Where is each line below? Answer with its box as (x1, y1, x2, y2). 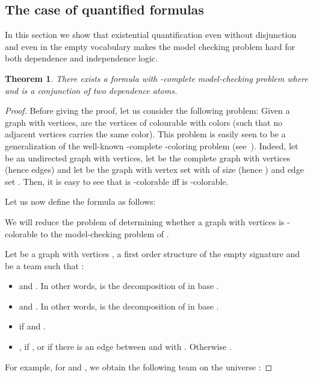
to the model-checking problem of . (40, 227, 169, 240)
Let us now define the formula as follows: (5, 195, 156, 208)
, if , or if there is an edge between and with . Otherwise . (19, 340, 232, 353)
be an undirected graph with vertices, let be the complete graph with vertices (5, 151, 290, 164)
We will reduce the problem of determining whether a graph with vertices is (5, 215, 285, 228)
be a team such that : (5, 259, 84, 272)
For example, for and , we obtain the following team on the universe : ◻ (5, 360, 273, 373)
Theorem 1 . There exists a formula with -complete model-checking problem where (5, 72, 308, 84)
